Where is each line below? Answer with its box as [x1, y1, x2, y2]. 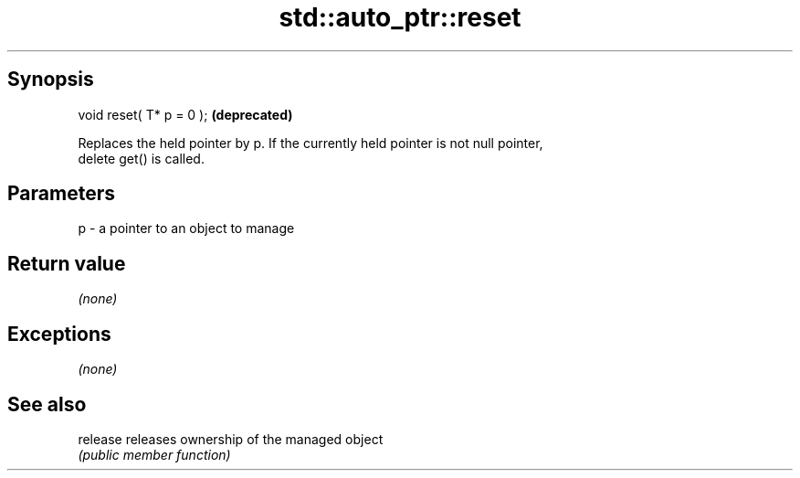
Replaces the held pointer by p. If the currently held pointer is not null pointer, [78, 134, 543, 151]
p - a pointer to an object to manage [78, 220, 295, 237]
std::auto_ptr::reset [279, 2, 521, 33]
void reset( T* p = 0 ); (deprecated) [78, 106, 293, 122]
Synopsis [7, 68, 94, 91]
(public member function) [78, 446, 231, 462]
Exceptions [7, 322, 111, 345]
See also [7, 392, 87, 416]
